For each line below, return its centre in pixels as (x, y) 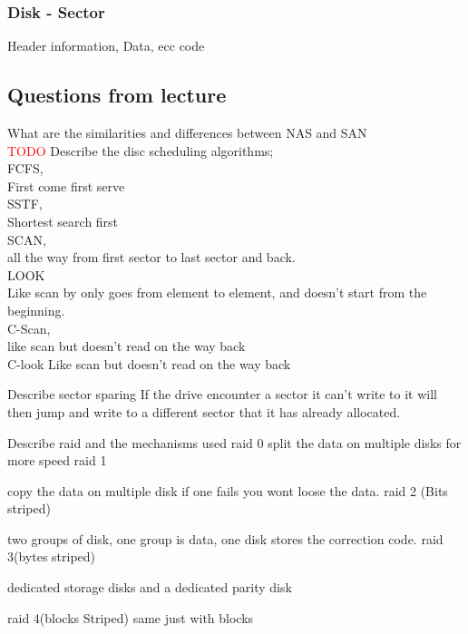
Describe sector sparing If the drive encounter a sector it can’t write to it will (223, 394)
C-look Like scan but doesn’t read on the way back (149, 363)
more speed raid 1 (57, 460)
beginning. (36, 310)
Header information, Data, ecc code (106, 46)
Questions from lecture (117, 95)
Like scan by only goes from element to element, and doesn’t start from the (217, 293)
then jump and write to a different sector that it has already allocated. (204, 411)
